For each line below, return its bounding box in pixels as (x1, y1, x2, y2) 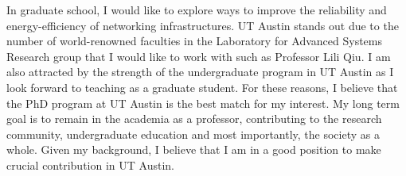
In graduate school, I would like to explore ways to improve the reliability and (6, 2, 387, 17)
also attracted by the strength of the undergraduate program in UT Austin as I (6, 63, 394, 80)
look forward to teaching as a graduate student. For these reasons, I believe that (6, 78, 398, 95)
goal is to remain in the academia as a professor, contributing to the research (6, 110, 382, 127)
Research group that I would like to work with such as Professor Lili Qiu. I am (6, 48, 391, 64)
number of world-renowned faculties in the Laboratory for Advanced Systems (6, 33, 383, 49)
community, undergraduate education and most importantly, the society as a (6, 125, 380, 142)
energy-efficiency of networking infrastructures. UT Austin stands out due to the (6, 17, 399, 33)
